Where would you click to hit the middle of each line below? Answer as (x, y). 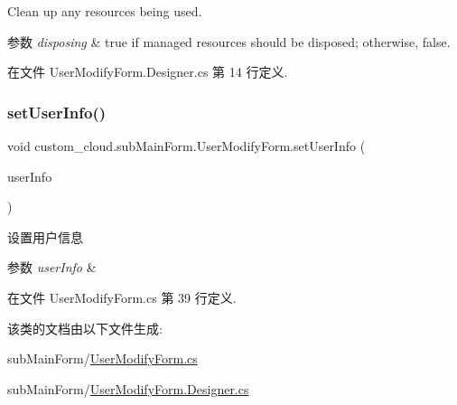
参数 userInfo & (52, 267)
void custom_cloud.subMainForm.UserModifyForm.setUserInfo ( (187, 146)
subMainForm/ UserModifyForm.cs (103, 358)
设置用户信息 (45, 236)
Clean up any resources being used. (105, 11)
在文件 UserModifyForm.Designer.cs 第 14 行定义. (148, 72)
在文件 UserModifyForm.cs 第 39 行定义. (122, 297)
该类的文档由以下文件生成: (85, 328)
